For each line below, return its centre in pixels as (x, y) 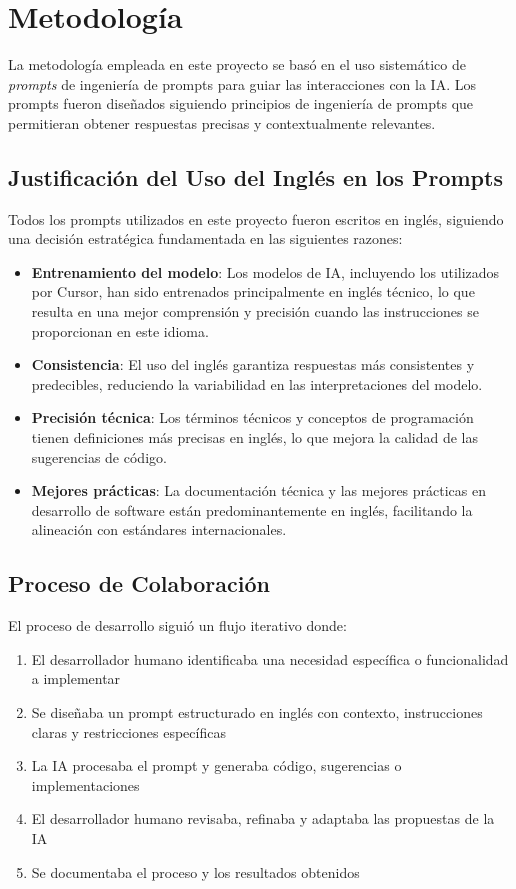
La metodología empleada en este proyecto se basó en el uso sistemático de (237, 64)
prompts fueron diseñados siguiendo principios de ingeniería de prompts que (241, 103)
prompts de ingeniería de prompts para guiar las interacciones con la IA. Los (242, 83)
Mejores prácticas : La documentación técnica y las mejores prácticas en (259, 490)
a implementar (76, 678)
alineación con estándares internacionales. (159, 529)
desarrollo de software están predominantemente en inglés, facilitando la (252, 509)
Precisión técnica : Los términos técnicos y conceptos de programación (252, 417)
